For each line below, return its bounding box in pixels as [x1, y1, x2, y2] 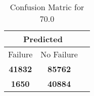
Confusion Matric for [10, 1, 84, 13]
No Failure [40, 48, 78, 60]
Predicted [23, 33, 63, 45]
